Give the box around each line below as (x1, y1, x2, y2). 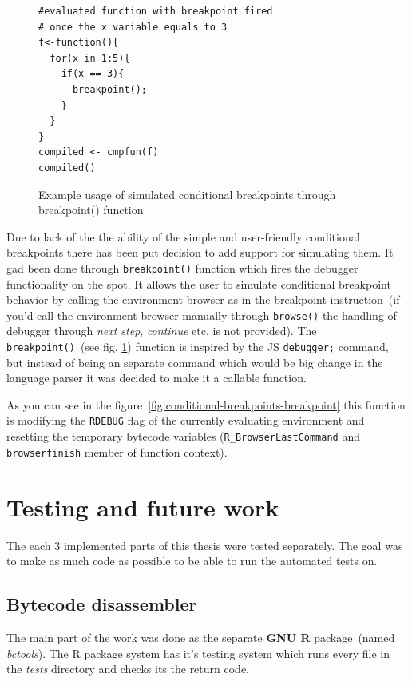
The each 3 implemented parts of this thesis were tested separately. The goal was (6, 536, 403, 553)
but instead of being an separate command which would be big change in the (6, 353, 383, 370)
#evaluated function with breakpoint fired (38, 6, 273, 17)
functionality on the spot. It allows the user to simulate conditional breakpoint (6, 275, 391, 292)
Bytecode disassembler (6, 592, 197, 616)
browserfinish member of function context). (6, 443, 228, 460)
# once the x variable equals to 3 (38, 21, 228, 33)
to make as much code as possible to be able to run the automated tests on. (6, 552, 378, 569)
